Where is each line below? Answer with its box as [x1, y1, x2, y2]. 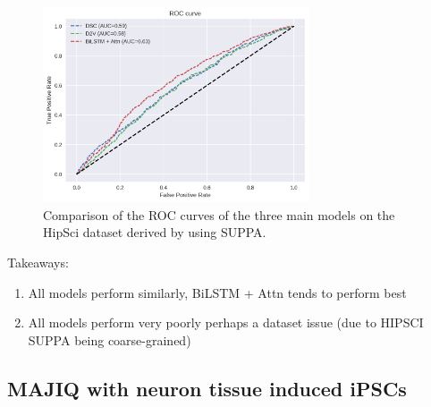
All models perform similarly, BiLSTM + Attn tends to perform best [28, 283, 407, 301]
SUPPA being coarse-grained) [28, 330, 191, 349]
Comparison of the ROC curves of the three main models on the [43, 205, 395, 224]
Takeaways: [7, 253, 69, 272]
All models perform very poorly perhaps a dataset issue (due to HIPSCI [28, 313, 424, 332]
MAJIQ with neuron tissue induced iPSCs [7, 374, 407, 402]
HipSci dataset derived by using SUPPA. [43, 223, 266, 242]
